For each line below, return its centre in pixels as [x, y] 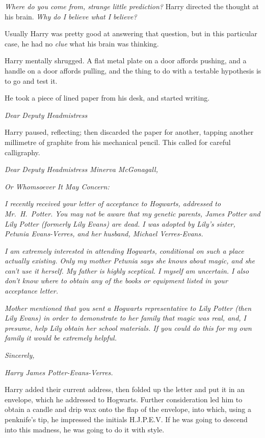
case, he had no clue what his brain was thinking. [82, 43]
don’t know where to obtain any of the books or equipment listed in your [116, 281]
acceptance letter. [32, 291]
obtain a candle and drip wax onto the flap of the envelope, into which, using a [128, 409]
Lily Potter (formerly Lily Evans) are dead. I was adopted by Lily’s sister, [120, 223]
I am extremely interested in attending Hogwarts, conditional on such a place [124, 250]
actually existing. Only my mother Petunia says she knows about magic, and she [130, 261]
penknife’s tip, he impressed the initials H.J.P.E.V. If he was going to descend [126, 419]
